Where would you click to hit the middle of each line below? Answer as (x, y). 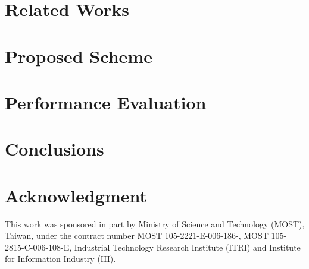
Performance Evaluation (106, 102)
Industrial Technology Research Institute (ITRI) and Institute (187, 247)
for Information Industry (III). (60, 259)
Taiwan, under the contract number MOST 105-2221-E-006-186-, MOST (137, 235)
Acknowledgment (76, 195)
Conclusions (54, 149)
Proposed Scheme (79, 56)
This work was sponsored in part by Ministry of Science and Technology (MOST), (155, 224)
